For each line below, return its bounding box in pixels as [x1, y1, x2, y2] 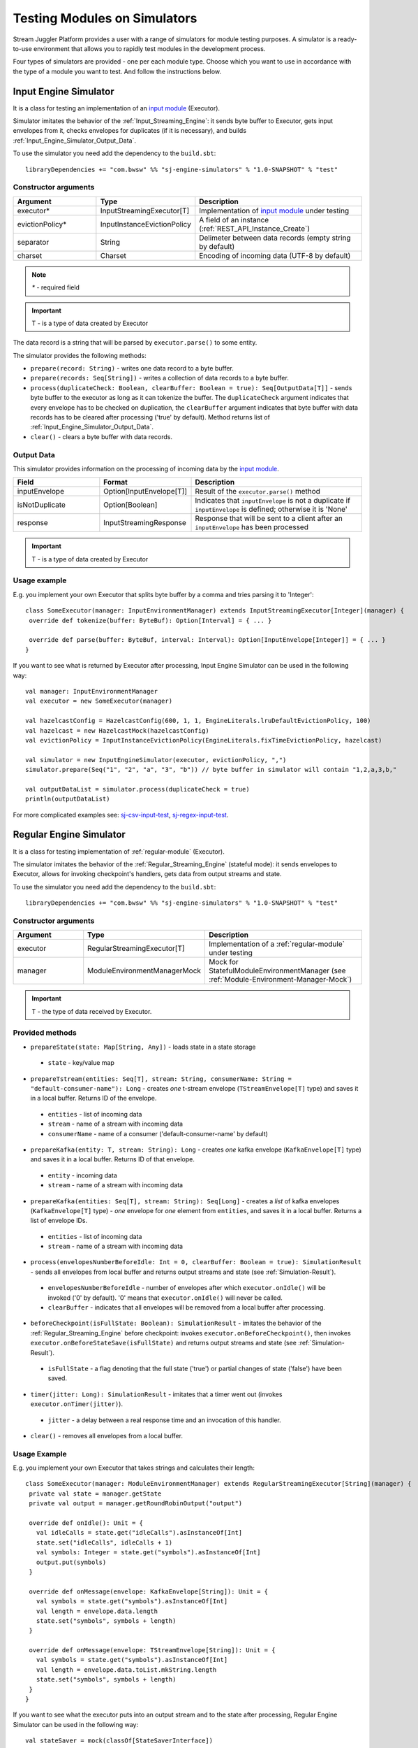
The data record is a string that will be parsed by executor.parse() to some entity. [13, 338, 257, 347]
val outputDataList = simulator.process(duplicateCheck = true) [25, 785, 251, 793]
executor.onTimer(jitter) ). [30, 1400, 124, 1408]
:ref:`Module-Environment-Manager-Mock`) [209, 975, 352, 984]
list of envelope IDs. [30, 1217, 87, 1225]
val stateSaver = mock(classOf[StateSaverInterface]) [25, 1737, 213, 1745]
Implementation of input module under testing [199, 206, 350, 215]
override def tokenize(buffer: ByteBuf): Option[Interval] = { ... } [29, 616, 272, 624]
